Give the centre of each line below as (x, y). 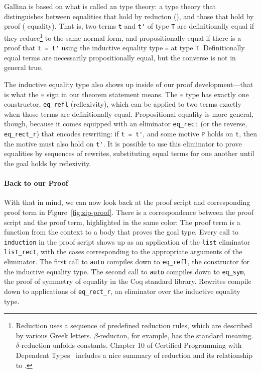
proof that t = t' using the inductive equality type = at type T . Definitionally (124, 48)
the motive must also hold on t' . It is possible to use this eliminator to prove (123, 143)
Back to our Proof (36, 183)
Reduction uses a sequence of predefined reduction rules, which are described (134, 325)
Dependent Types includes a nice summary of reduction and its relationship (134, 355)
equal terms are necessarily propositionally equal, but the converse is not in (120, 57)
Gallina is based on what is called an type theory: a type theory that (110, 6)
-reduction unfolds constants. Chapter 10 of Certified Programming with (130, 345)
